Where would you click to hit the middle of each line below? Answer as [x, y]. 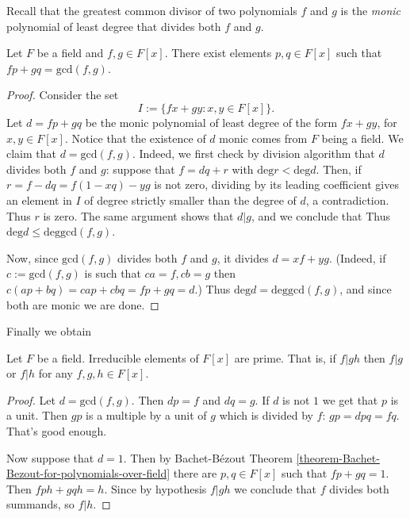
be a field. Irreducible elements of [118, 357]
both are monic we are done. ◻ [83, 304]
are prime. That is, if [285, 357]
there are [195, 473]
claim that [31, 153]
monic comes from [263, 138]
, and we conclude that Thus [320, 215]
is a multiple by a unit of [146, 415]
